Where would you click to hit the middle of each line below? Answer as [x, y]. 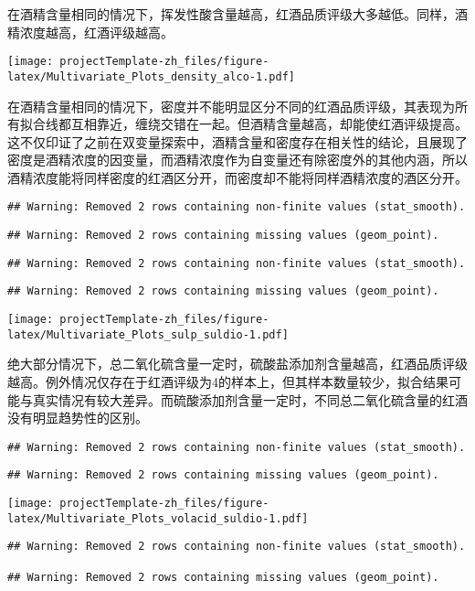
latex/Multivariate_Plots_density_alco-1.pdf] [151, 76]
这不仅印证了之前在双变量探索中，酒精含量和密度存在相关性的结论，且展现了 [237, 141]
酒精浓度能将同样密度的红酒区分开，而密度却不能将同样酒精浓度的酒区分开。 [237, 177]
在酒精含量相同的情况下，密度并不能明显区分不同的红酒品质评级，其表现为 [231, 106]
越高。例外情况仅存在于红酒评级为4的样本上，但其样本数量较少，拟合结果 [228, 381]
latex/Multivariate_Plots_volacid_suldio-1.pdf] [158, 518]
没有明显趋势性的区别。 [78, 418]
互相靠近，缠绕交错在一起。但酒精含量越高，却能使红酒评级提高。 [269, 124]
